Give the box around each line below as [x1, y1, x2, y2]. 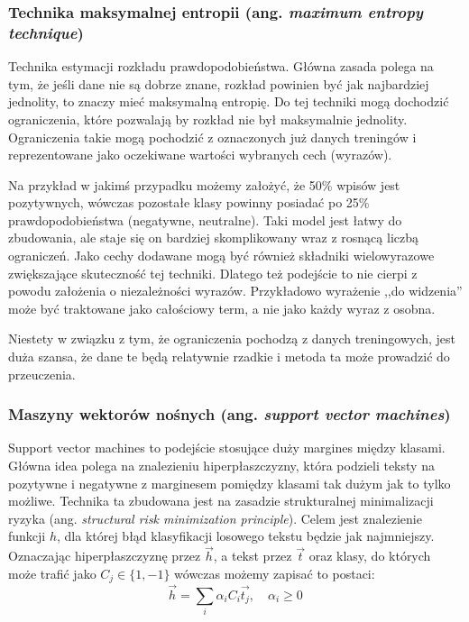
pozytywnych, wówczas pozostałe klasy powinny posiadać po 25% [8, 193, 370, 212]
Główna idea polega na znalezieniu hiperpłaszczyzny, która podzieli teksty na [8, 456, 435, 475]
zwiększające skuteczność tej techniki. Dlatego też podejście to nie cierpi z [8, 263, 418, 282]
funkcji [8, 526, 46, 545]
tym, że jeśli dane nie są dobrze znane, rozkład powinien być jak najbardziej [8, 74, 429, 93]
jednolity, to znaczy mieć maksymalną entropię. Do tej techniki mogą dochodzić [8, 92, 449, 111]
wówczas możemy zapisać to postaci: [174, 563, 375, 582]
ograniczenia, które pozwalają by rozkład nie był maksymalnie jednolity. [8, 109, 408, 128]
